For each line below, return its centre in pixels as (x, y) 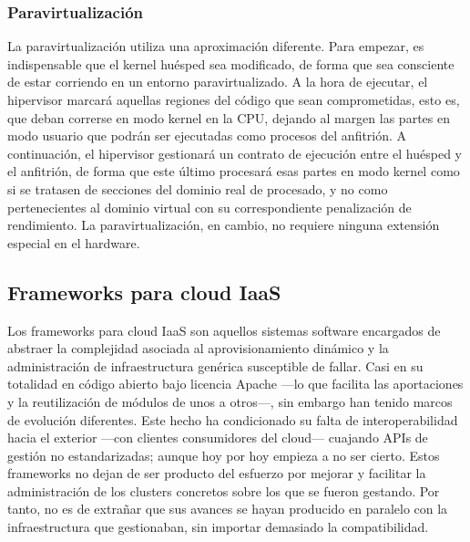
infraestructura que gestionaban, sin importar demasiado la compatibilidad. (218, 527)
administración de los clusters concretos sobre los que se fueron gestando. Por (224, 490)
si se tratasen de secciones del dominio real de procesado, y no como (198, 188)
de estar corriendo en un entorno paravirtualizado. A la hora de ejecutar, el (218, 82)
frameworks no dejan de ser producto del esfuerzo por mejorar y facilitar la (217, 473)
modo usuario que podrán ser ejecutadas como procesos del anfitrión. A (207, 135)
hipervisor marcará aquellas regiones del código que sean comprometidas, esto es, (234, 99)
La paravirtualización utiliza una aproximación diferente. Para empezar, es (216, 46)
